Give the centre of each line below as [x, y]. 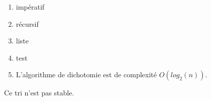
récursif [27, 23]
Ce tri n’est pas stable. [39, 93]
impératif [30, 7]
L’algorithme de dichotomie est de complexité [86, 74]
